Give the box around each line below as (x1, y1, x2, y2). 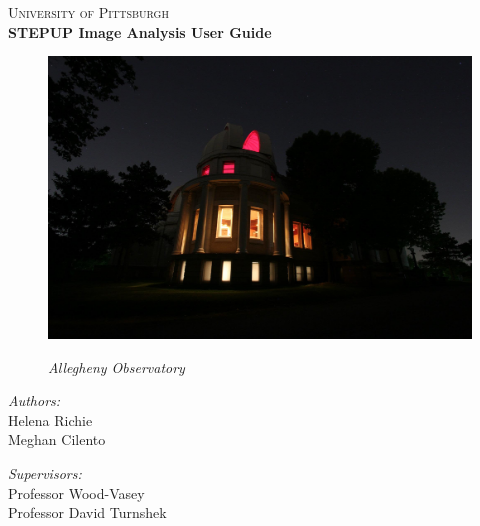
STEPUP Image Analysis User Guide (8, 21, 272, 42)
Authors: (8, 390, 61, 411)
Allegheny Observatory (48, 356, 185, 377)
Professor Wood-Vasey (8, 482, 145, 503)
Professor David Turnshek (8, 502, 167, 523)
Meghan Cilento (8, 429, 106, 450)
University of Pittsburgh (8, 2, 169, 22)
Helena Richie (8, 409, 93, 430)
